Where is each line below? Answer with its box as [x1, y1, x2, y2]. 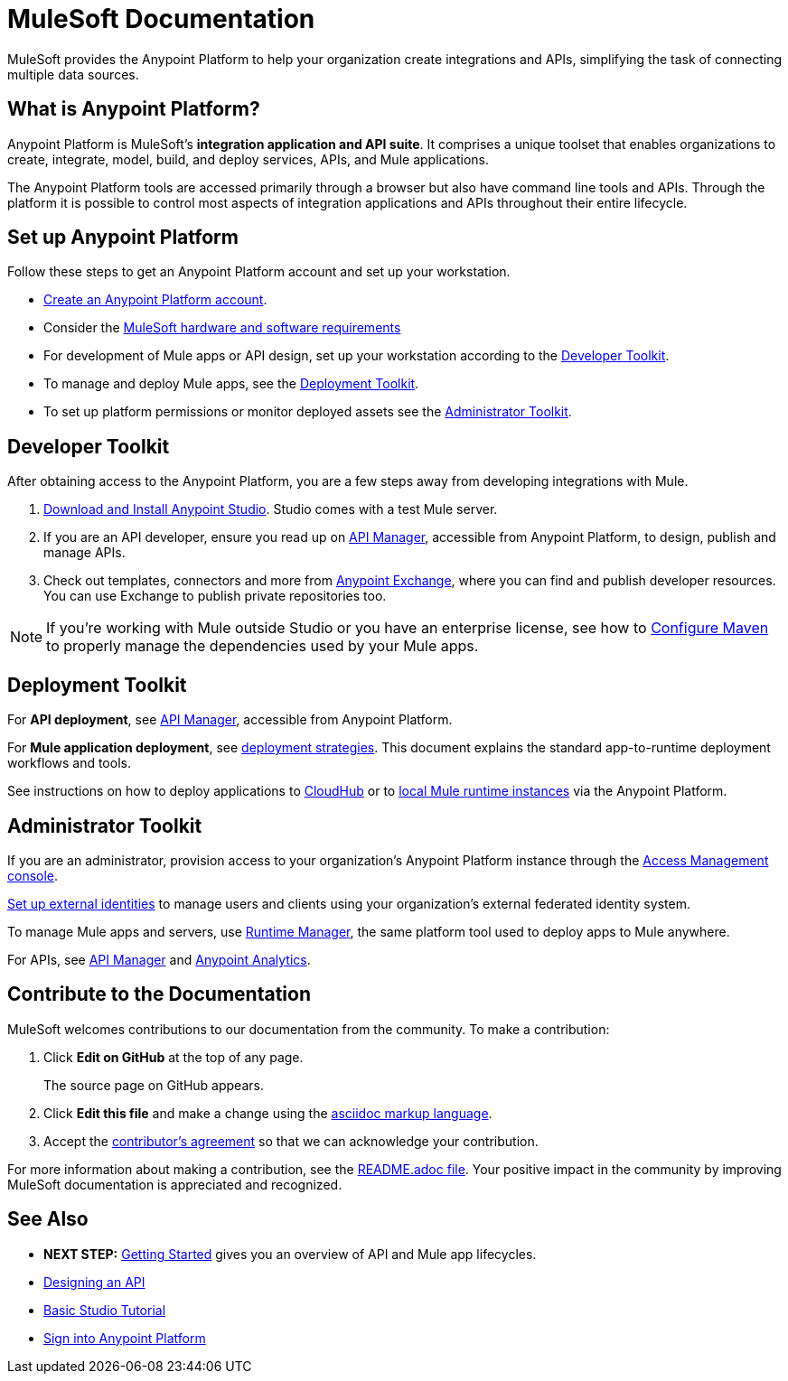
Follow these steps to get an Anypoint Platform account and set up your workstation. [7, 264, 511, 280]
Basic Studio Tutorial [43, 1302, 166, 1318]
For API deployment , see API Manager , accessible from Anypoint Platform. [7, 712, 453, 728]
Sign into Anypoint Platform [43, 1330, 206, 1346]
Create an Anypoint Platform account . [43, 292, 267, 308]
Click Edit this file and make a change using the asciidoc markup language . [43, 1105, 492, 1121]
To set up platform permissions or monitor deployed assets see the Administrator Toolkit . [43, 404, 572, 420]
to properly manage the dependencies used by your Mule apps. [46, 637, 479, 656]
